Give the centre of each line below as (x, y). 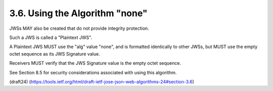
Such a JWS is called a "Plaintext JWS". (51, 37)
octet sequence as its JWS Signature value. (55, 54)
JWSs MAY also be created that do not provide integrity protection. (79, 28)
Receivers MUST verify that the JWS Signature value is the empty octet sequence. (95, 63)
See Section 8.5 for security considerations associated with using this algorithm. (93, 72)
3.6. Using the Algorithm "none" (78, 13)
